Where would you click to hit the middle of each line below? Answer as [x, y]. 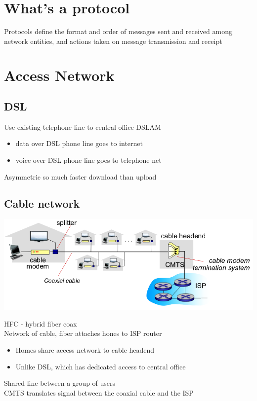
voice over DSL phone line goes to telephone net [88, 160]
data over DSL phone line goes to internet [79, 143]
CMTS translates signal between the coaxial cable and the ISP [99, 392]
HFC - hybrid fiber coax [41, 323]
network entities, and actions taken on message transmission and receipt [113, 41]
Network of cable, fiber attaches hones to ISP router [83, 333]
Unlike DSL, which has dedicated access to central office [101, 366]
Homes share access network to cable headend [85, 350]
